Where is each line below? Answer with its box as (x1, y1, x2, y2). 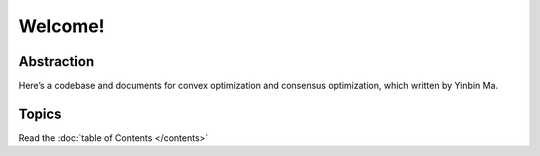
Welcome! (18, 15, 105, 37)
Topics (18, 105, 62, 122)
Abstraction (18, 53, 95, 70)
